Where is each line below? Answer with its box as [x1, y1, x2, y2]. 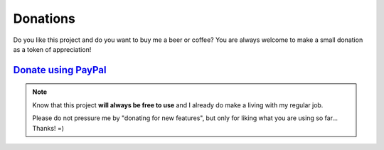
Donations [13, 11, 76, 26]
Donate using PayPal [13, 64, 107, 76]
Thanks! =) [32, 124, 64, 132]
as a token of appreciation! [13, 45, 92, 53]
